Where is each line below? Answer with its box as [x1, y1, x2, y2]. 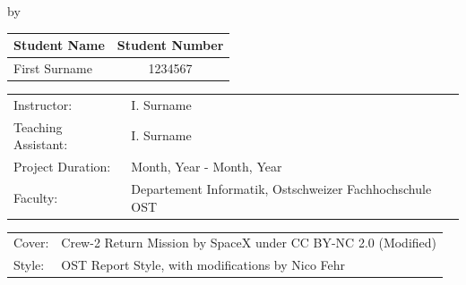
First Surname [13, 58, 92, 77]
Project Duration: [13, 157, 111, 176]
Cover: [13, 233, 49, 252]
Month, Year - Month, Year [131, 157, 282, 176]
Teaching [13, 117, 63, 136]
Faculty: [13, 188, 58, 206]
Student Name [13, 36, 105, 54]
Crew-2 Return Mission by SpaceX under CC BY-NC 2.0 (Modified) [61, 233, 437, 252]
